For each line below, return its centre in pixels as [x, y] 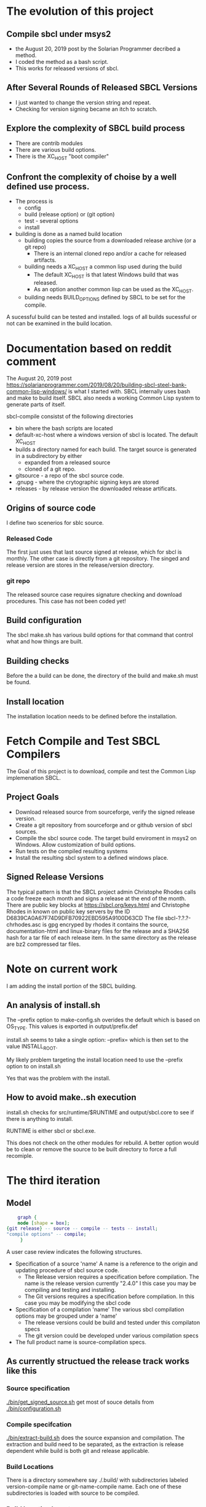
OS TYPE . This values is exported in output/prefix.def [72, 1027]
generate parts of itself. [36, 404]
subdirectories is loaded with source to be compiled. [73, 1493]
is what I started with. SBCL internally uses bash [129, 392]
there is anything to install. [40, 1119]
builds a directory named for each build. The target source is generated [106, 449]
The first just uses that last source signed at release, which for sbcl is [94, 552]
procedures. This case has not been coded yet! [66, 601]
